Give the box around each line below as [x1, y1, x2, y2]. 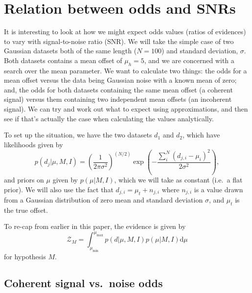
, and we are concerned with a [144, 55, 234, 65]
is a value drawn [194, 184, 243, 194]
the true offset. [4, 204, 48, 215]
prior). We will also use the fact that [4, 184, 114, 194]
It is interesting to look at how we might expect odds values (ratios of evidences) [4, 26, 246, 37]
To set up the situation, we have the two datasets [4, 130, 152, 140]
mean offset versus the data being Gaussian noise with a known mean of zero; [4, 75, 237, 85]
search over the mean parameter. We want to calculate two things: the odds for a [4, 65, 247, 75]
